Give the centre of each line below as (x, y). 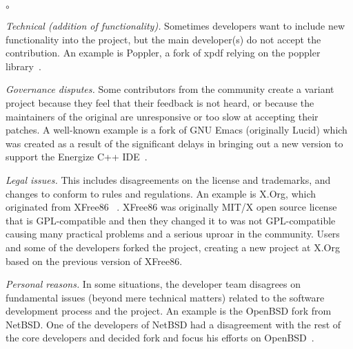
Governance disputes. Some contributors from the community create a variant (170, 89)
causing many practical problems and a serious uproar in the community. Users (173, 234)
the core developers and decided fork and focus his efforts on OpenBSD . (160, 338)
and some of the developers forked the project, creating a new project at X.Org (173, 247)
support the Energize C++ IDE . (77, 157)
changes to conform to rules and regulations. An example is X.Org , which (161, 193)
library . (23, 66)
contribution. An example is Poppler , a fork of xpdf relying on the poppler (163, 53)
